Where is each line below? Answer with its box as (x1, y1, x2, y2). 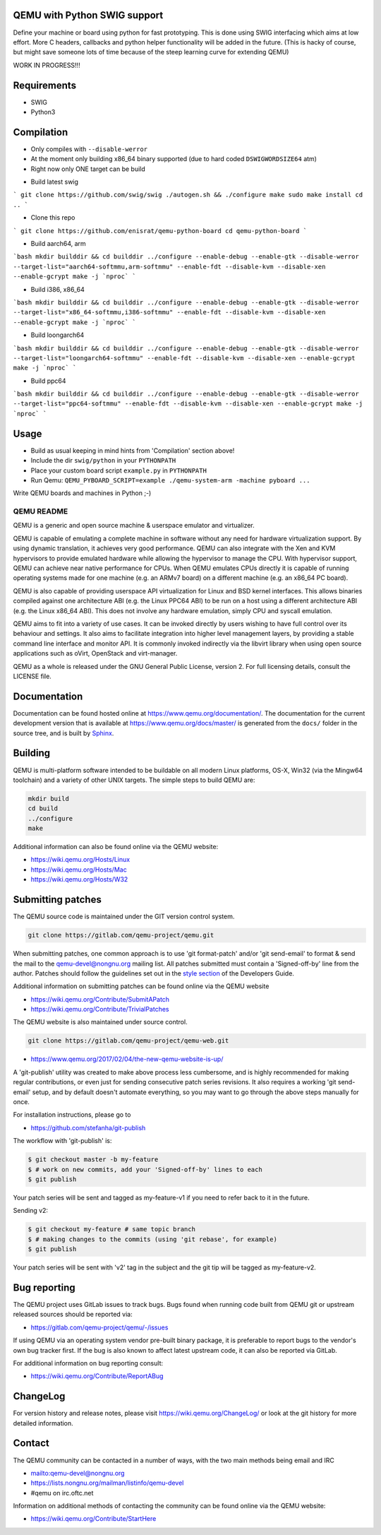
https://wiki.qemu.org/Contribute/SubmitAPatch (30, 995, 169, 1003)
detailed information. (13, 1418, 73, 1427)
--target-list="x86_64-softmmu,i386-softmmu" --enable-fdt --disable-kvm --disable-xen (13, 308, 326, 316)
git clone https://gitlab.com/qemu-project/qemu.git (28, 931, 214, 940)
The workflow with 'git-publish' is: (13, 1137, 112, 1145)
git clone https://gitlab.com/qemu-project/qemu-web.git (28, 1037, 229, 1045)
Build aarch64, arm (30, 239, 86, 248)
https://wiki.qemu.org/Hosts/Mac (30, 865, 127, 874)
